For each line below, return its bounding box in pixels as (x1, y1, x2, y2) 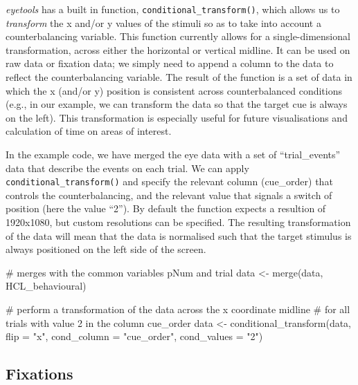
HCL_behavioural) (6, 279, 87, 293)
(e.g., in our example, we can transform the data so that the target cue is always (6, 97, 348, 111)
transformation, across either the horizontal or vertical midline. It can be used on (6, 42, 350, 57)
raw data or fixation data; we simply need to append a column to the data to (6, 56, 334, 71)
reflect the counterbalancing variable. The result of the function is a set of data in (6, 70, 352, 84)
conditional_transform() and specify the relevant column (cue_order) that (6, 174, 333, 189)
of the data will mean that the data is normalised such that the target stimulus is (6, 228, 352, 243)
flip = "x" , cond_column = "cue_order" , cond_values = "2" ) (6, 329, 263, 344)
